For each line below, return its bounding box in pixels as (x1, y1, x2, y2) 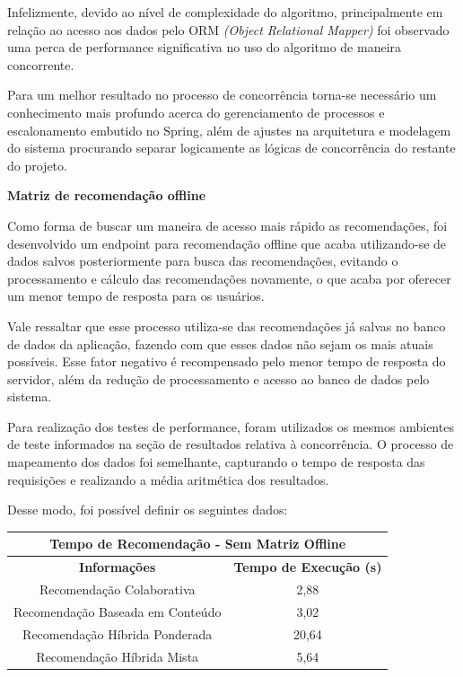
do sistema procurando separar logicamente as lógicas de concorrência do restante (7, 138, 456, 157)
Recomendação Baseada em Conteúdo (13, 602, 222, 620)
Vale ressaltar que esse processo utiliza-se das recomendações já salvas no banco (7, 316, 446, 335)
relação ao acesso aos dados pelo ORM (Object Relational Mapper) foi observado (7, 20, 450, 39)
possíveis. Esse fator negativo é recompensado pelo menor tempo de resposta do (7, 352, 446, 371)
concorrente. (7, 55, 74, 74)
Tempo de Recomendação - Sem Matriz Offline (49, 534, 346, 553)
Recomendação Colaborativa (39, 580, 196, 599)
